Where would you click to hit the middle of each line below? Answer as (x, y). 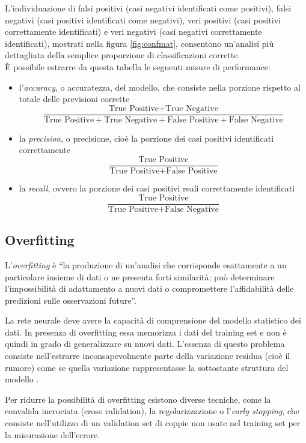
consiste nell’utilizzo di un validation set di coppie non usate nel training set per (153, 423)
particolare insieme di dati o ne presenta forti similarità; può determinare (140, 276)
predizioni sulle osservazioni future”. (71, 300)
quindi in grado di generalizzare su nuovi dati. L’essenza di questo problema (145, 344)
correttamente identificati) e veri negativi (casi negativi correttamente (133, 32)
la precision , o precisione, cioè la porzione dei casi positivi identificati (146, 138)
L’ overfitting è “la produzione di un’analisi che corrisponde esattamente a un (146, 264)
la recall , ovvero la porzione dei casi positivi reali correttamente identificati (157, 188)
